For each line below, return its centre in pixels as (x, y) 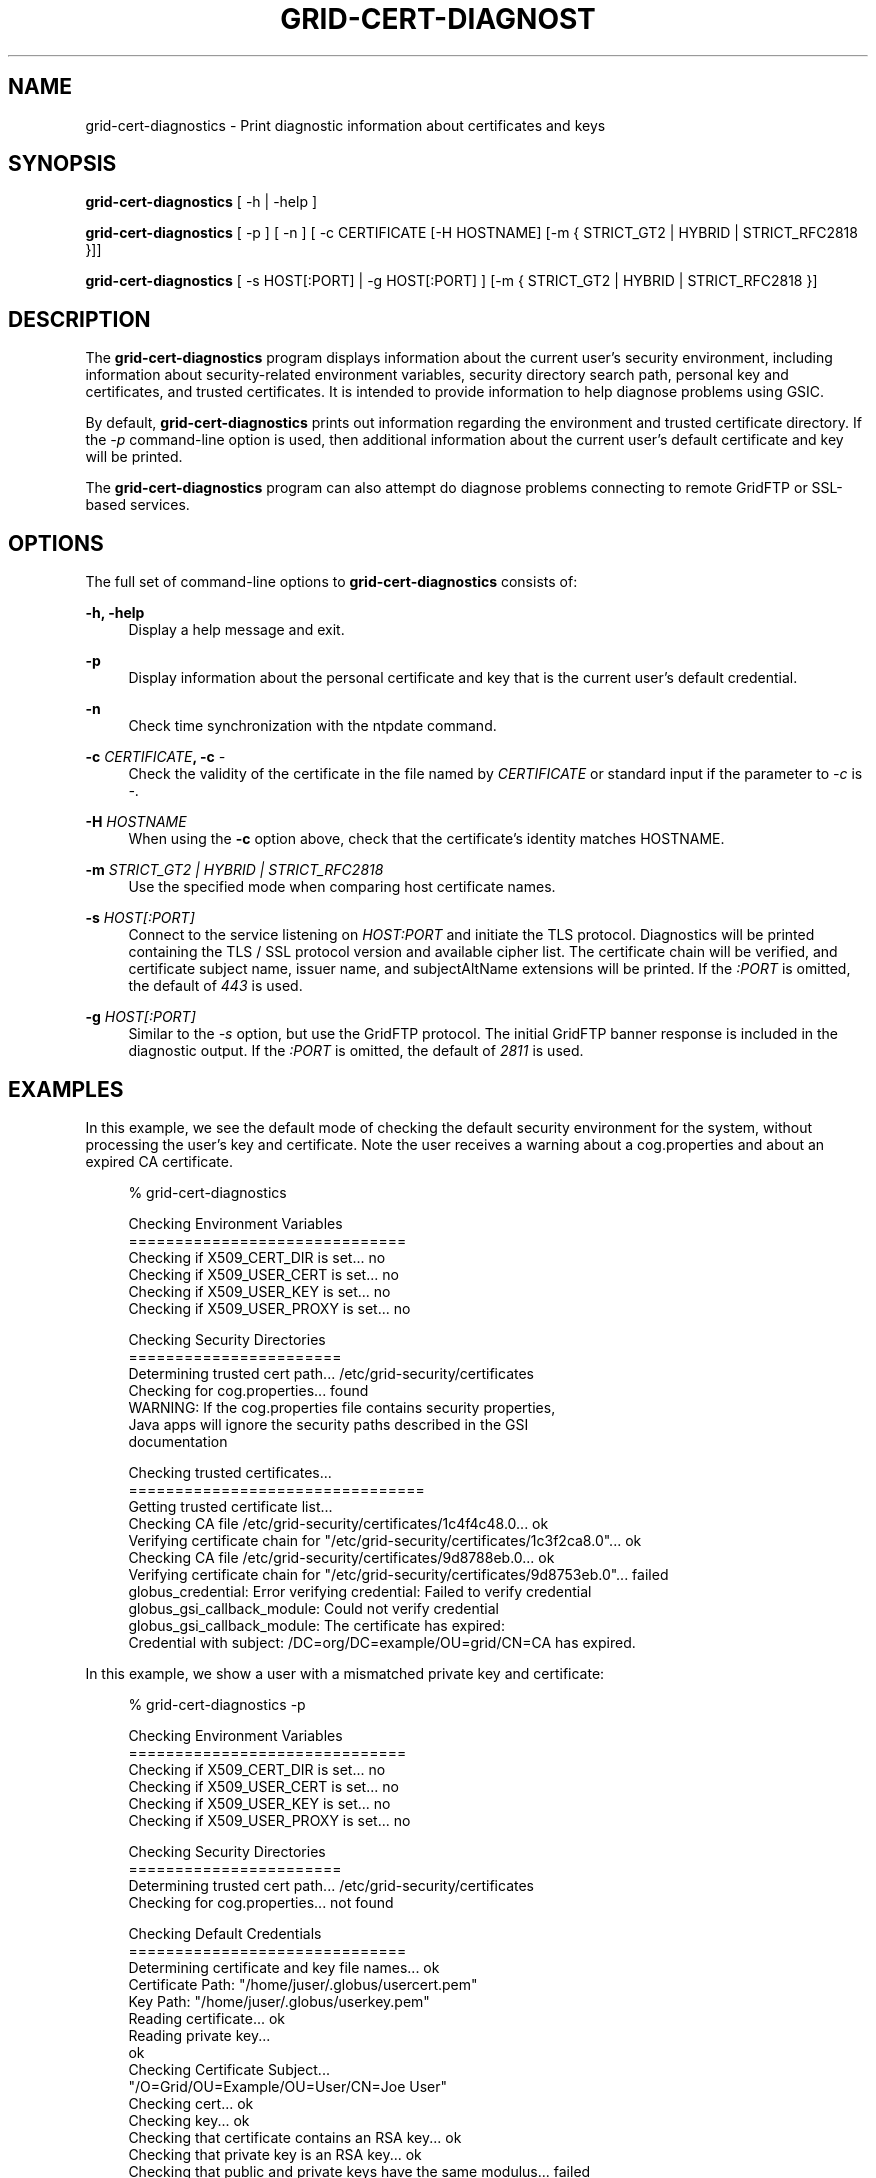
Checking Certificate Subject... (229, 2069)
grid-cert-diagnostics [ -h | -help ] (201, 202)
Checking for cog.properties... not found (261, 1902)
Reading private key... (199, 2035)
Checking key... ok (189, 2120)
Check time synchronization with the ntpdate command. (312, 726)
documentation (178, 1441)
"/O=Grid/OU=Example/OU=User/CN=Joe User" (288, 2086)
